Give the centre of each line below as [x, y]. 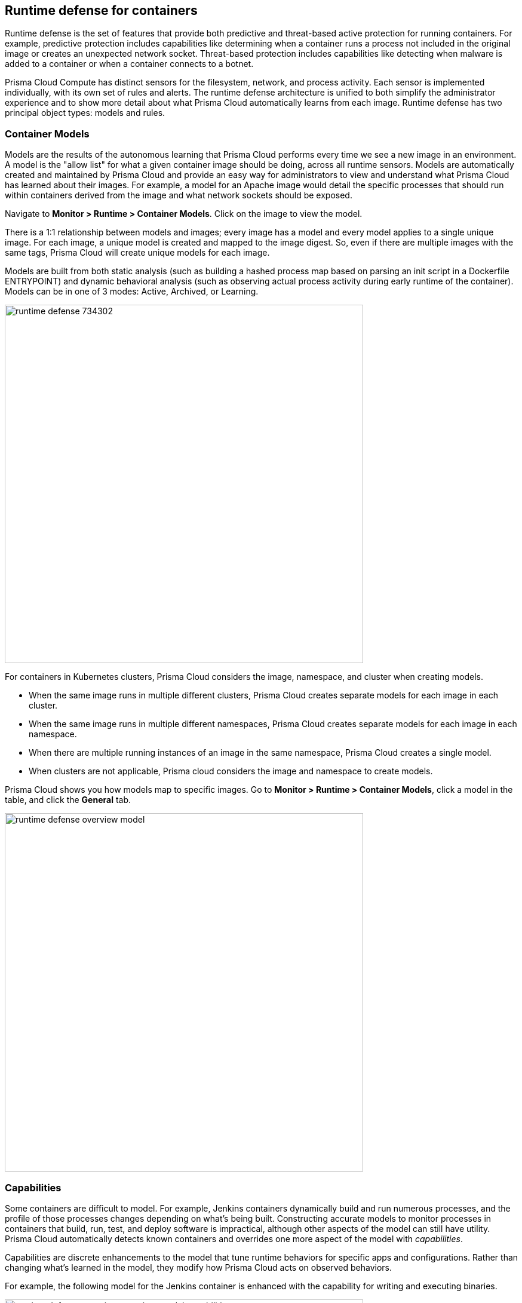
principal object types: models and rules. [85, 113]
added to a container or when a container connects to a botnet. [129, 64]
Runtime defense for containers [101, 10]
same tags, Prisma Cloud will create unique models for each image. [137, 253]
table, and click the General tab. [68, 800]
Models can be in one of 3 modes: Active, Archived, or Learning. [132, 292]
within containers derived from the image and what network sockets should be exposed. [179, 195]
